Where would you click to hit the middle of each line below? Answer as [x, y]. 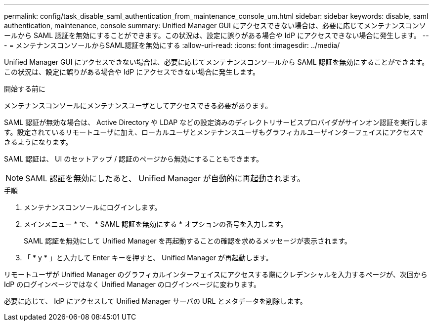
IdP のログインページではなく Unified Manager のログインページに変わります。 [132, 284]
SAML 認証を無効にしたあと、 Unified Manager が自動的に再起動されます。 [165, 178]
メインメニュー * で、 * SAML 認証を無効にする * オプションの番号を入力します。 [156, 224]
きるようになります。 [38, 142]
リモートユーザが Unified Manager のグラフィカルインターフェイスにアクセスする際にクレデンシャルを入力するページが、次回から [216, 274]
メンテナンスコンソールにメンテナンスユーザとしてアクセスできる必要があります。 [138, 105]
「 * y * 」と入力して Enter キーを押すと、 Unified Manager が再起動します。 [148, 258]
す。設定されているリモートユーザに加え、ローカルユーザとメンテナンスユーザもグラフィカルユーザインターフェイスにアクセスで [214, 132]
